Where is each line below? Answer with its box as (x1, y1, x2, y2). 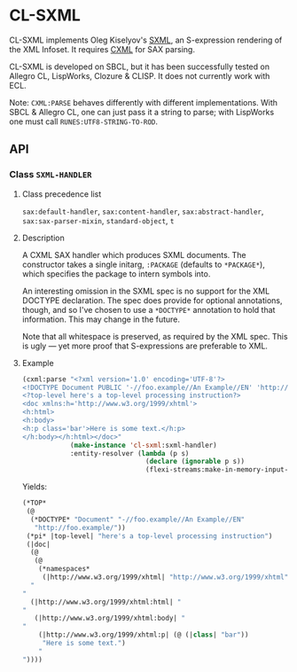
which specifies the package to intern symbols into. (21, 268, 211, 279)
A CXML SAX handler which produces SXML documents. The (21, 249, 246, 260)
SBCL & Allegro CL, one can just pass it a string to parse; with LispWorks (9, 106, 275, 117)
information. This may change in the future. (21, 314, 180, 324)
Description (21, 232, 65, 243)
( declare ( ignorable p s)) (145, 457, 246, 466)
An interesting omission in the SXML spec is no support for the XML (21, 285, 270, 296)
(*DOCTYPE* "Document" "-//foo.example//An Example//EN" (30, 515, 246, 524)
